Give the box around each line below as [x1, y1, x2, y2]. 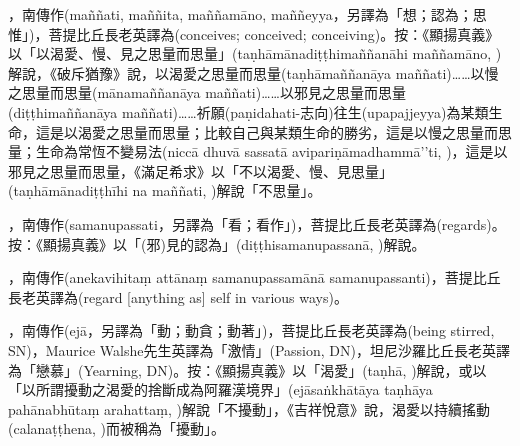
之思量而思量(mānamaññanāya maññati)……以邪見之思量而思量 [8, 82, 406, 103]
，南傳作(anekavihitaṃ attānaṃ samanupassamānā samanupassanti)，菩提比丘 [8, 267, 501, 288]
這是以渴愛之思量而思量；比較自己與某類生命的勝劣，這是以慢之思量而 [35, 121, 498, 142]
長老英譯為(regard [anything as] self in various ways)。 [8, 286, 348, 307]
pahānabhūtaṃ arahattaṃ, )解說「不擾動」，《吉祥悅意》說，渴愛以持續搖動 [8, 398, 490, 419]
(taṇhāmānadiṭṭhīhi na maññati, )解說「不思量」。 [8, 180, 322, 201]
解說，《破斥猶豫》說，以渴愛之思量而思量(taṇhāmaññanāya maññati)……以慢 [8, 62, 499, 83]
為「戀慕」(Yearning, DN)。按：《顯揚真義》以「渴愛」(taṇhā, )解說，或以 [8, 359, 487, 380]
